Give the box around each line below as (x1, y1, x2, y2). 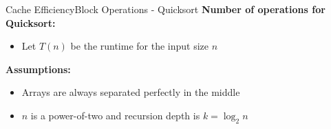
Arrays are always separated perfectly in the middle (21, 85, 240, 99)
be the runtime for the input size (70, 39, 209, 53)
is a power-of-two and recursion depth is (30, 108, 200, 122)
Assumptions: (6, 61, 71, 76)
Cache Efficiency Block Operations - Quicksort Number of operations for (6, 2, 325, 16)
